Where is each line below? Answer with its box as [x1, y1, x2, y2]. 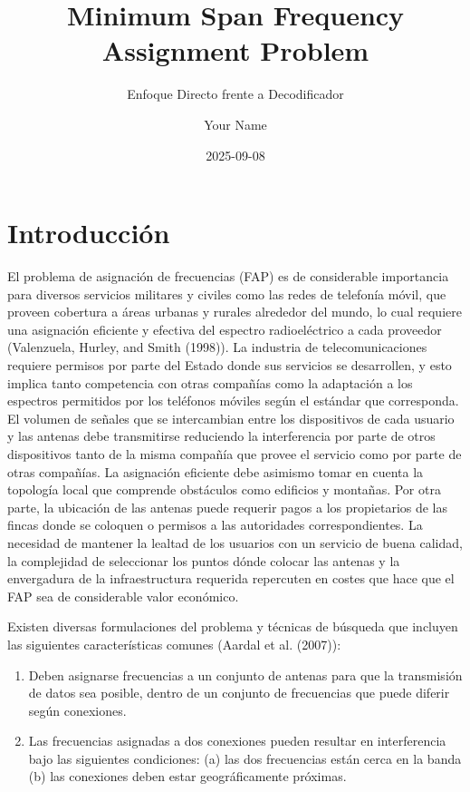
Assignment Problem [101, 32, 369, 69]
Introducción [7, 214, 170, 251]
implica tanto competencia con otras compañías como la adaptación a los [7, 373, 413, 392]
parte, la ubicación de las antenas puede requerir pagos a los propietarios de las [7, 497, 448, 516]
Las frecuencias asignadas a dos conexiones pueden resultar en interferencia [28, 731, 446, 750]
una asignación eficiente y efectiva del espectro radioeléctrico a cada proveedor [7, 319, 442, 338]
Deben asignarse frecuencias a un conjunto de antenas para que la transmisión [28, 665, 463, 684]
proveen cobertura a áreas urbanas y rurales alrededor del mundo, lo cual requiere [7, 302, 462, 321]
